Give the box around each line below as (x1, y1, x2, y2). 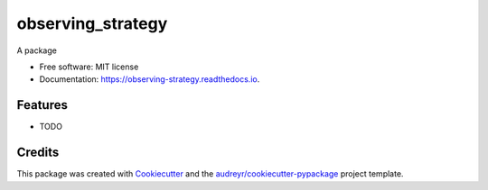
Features (16, 97, 68, 113)
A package (16, 45, 58, 56)
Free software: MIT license (39, 61, 139, 72)
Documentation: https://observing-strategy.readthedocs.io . (39, 74, 260, 85)
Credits (16, 145, 60, 160)
